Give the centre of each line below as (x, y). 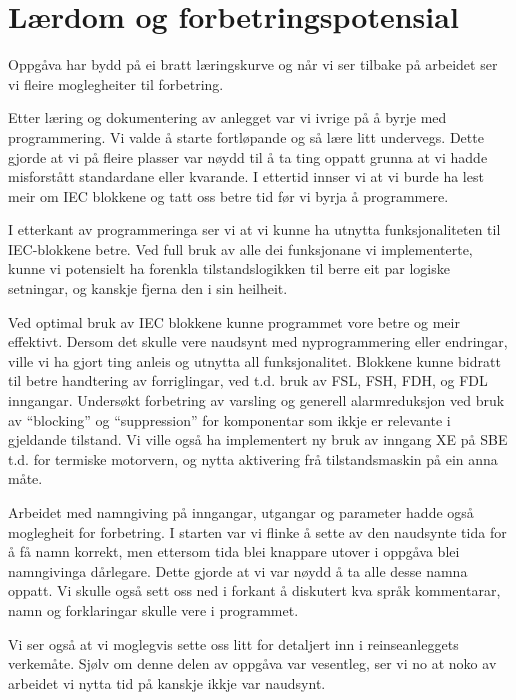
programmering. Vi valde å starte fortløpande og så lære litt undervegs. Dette (246, 136)
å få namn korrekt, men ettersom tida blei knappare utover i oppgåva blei (234, 551)
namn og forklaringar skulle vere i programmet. (153, 609)
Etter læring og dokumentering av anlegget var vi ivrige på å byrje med (227, 117)
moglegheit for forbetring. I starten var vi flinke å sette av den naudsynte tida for (257, 531)
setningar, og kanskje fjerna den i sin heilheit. (148, 288)
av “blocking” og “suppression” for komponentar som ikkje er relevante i (229, 419)
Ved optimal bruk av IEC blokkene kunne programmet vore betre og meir (234, 321)
